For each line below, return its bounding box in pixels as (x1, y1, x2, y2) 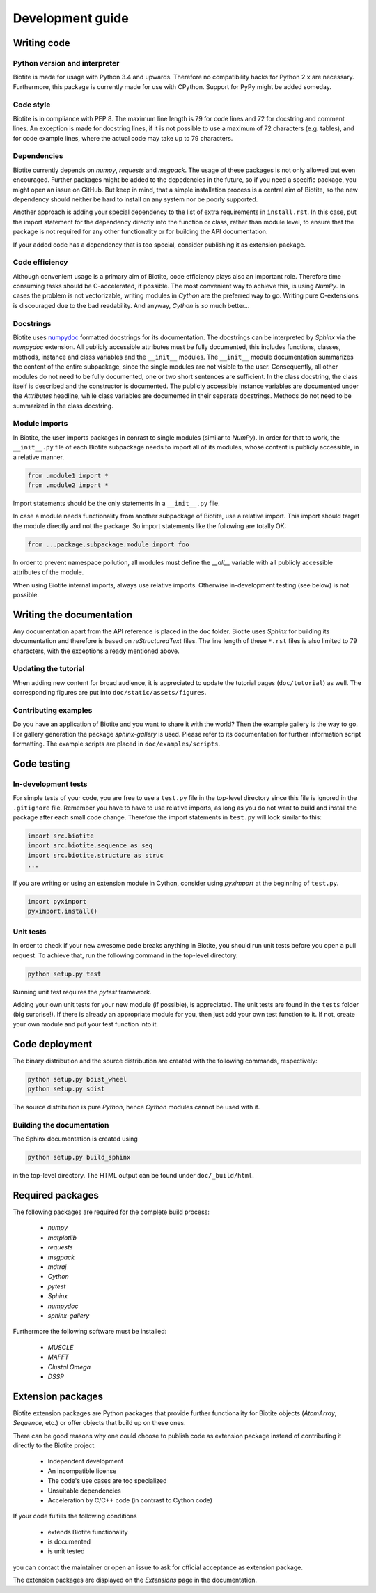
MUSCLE (47, 1343, 74, 1351)
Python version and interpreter (13, 58, 120, 68)
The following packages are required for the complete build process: (13, 1208, 210, 1216)
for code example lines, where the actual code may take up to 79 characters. (13, 134, 233, 142)
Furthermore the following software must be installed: (13, 1327, 167, 1336)
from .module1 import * (27, 471, 109, 479)
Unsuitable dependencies (47, 1486, 122, 1495)
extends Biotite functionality (47, 1527, 128, 1536)
